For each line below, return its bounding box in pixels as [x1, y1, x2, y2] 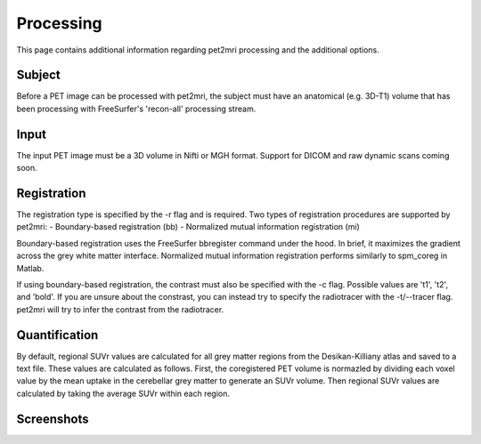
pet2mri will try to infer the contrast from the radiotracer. [16, 303, 224, 315]
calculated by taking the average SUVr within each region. [16, 388, 231, 399]
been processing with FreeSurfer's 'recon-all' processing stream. [16, 103, 257, 114]
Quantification [16, 327, 99, 343]
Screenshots [16, 411, 89, 426]
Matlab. [16, 262, 45, 273]
